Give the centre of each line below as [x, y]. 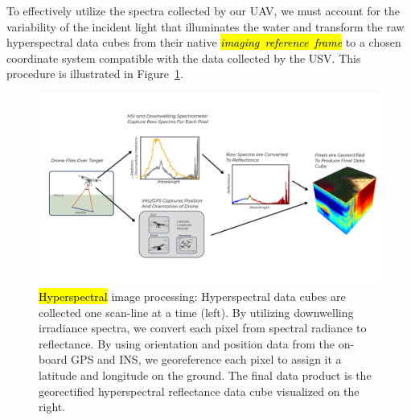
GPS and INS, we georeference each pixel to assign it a [206, 359]
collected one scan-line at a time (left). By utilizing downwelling [196, 312]
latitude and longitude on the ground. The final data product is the [205, 375]
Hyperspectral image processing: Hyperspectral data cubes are [192, 296]
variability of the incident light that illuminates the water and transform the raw [205, 26]
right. [52, 407]
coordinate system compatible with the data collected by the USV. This [184, 58]
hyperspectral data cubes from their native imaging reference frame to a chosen [204, 42]
